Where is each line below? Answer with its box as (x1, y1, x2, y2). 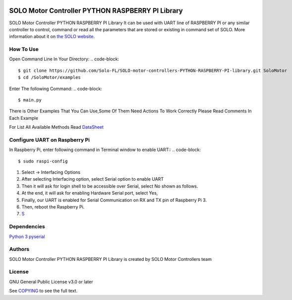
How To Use (9, 46, 39, 53)
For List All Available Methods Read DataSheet (9, 124, 104, 130)
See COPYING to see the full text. (9, 288, 78, 294)
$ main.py (18, 97, 42, 102)
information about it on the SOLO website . (9, 34, 95, 40)
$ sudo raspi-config (18, 158, 68, 164)
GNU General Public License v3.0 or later (9, 279, 93, 285)
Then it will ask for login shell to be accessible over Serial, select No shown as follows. (21, 183, 198, 189)
